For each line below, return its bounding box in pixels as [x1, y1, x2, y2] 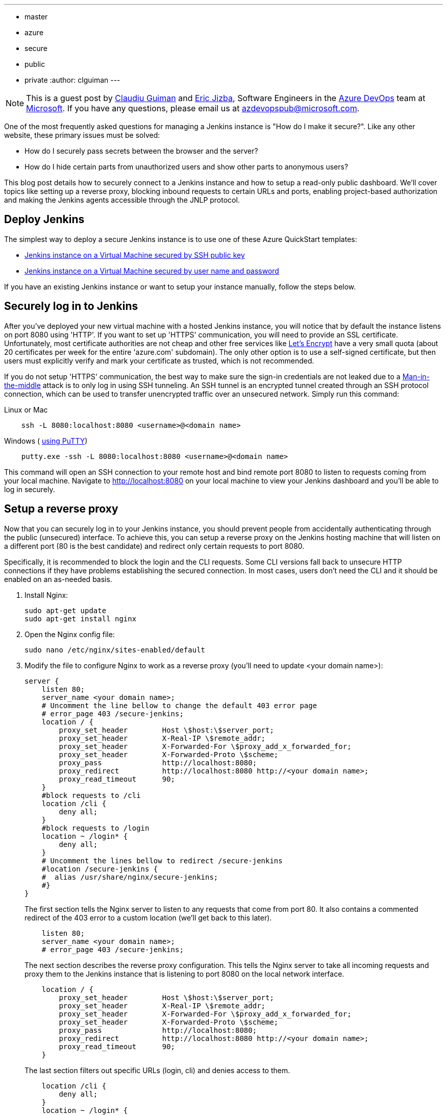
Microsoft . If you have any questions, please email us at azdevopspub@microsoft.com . [26, 103, 360, 113]
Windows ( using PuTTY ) [4, 436, 88, 445]
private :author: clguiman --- [24, 76, 120, 84]
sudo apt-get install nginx [24, 614, 137, 623]
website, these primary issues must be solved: [4, 131, 160, 139]
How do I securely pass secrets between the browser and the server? [24, 147, 258, 155]
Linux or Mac [4, 405, 48, 414]
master [24, 12, 48, 21]
